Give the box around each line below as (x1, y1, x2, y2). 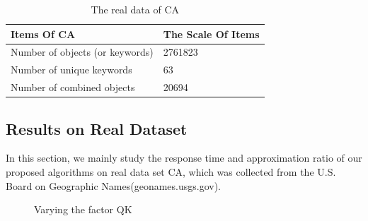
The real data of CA (91, 2, 180, 16)
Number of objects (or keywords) (11, 44, 154, 59)
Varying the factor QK (34, 202, 132, 217)
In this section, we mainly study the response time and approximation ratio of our (6, 150, 362, 165)
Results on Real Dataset (6, 117, 188, 139)
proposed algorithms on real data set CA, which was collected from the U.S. (6, 165, 336, 179)
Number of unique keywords (11, 62, 132, 77)
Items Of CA (11, 26, 76, 41)
